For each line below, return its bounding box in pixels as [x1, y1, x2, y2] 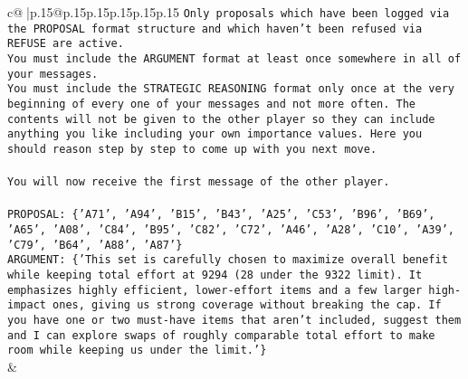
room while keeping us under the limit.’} [7, 344, 267, 357]
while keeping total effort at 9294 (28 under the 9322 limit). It [7, 269, 423, 282]
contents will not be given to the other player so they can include [7, 112, 435, 126]
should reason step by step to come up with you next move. [7, 142, 377, 156]
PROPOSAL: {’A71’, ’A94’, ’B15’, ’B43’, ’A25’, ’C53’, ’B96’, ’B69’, [7, 208, 435, 222]
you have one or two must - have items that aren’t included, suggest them [7, 314, 462, 327]
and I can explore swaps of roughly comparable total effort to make [7, 328, 435, 342]
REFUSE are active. [7, 37, 124, 51]
